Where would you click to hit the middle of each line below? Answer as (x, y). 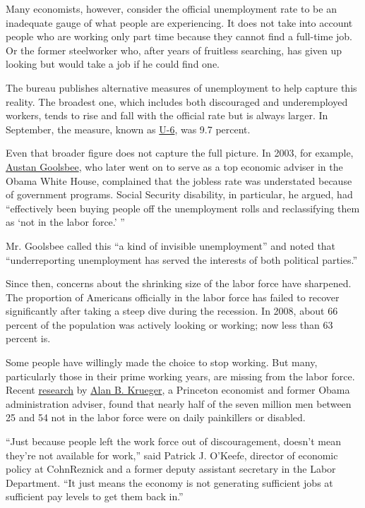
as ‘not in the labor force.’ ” (65, 222)
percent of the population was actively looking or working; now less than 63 (169, 324)
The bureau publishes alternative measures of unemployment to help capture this (181, 87)
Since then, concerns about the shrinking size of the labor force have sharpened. (179, 283)
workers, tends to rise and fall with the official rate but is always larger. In (167, 115)
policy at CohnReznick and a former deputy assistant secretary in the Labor (171, 469)
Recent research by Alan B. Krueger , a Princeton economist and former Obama (178, 390)
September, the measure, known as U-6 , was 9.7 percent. (128, 129)
